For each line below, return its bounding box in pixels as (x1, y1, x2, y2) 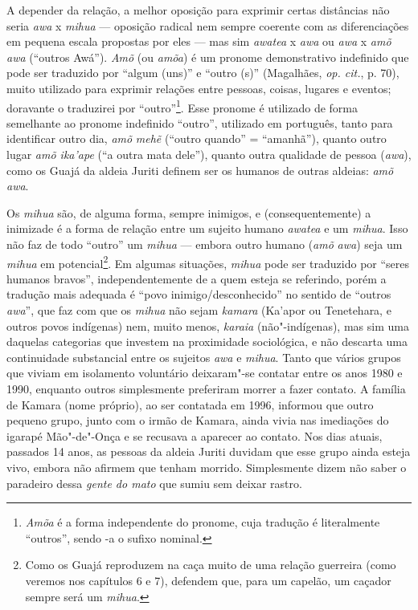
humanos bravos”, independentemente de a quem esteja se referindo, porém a (6, 270, 387, 287)
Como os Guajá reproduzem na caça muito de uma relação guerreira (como (25, 556, 396, 573)
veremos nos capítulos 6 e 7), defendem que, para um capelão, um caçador (25, 571, 391, 588)
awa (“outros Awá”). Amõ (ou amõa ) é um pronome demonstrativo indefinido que (6, 48, 409, 65)
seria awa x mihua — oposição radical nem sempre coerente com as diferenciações (6, 17, 409, 34)
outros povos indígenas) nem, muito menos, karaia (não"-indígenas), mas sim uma (6, 317, 409, 334)
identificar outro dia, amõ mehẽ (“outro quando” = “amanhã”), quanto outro (6, 130, 387, 147)
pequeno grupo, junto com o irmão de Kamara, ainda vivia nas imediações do (6, 412, 389, 429)
